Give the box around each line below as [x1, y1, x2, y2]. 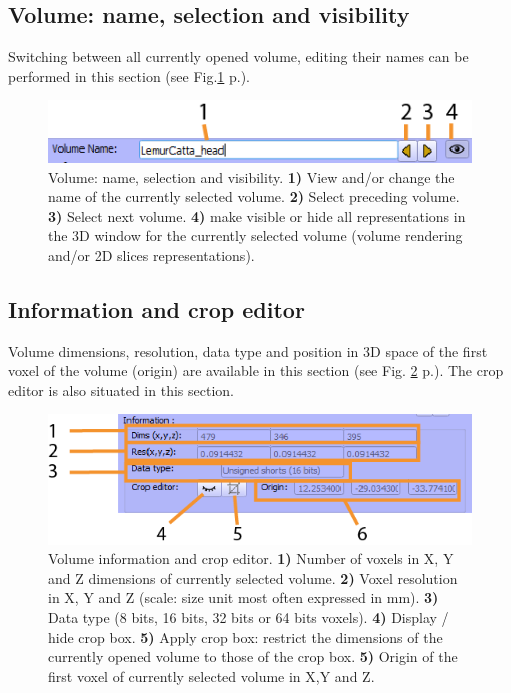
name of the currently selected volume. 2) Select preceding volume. [48, 186, 460, 207]
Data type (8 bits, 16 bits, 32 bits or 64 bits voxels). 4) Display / [48, 607, 449, 627]
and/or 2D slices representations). [48, 244, 255, 265]
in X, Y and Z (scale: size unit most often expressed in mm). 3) [48, 587, 439, 608]
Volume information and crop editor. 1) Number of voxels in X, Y [48, 548, 454, 569]
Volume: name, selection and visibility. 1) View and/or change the [48, 166, 455, 187]
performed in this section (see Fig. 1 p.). [8, 65, 251, 86]
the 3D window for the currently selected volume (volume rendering [48, 225, 463, 246]
